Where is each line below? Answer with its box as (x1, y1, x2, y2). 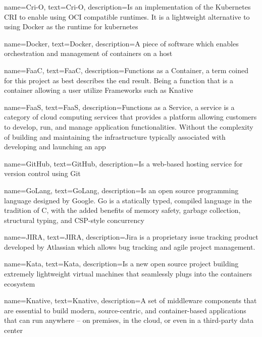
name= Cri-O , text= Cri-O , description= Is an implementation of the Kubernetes (4, 2, 251, 12)
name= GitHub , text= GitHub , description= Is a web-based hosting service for (4, 158, 243, 168)
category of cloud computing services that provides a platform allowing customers (4, 111, 257, 122)
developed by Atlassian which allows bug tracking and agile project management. (4, 241, 255, 252)
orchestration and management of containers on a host (4, 48, 173, 59)
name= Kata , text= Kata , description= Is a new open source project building (4, 258, 239, 269)
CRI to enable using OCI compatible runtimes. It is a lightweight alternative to (4, 11, 250, 22)
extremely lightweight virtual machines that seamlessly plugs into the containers (4, 268, 252, 279)
